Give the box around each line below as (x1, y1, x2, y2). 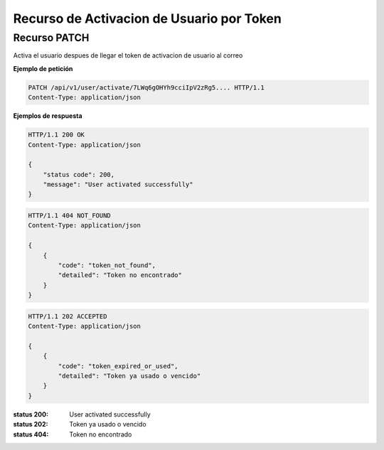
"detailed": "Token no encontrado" (58, 271, 183, 279)
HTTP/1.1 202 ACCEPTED (28, 312, 107, 320)
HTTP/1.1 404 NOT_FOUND (28, 212, 112, 220)
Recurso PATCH (13, 31, 90, 44)
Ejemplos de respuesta (13, 112, 82, 120)
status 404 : (13, 430, 49, 439)
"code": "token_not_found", (58, 262, 156, 269)
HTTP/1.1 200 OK (28, 131, 85, 139)
